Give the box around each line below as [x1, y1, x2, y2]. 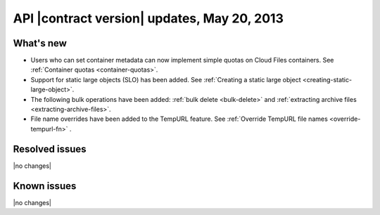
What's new [13, 37, 67, 49]
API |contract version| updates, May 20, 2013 [13, 11, 284, 26]
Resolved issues [13, 143, 87, 155]
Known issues [13, 180, 77, 192]
